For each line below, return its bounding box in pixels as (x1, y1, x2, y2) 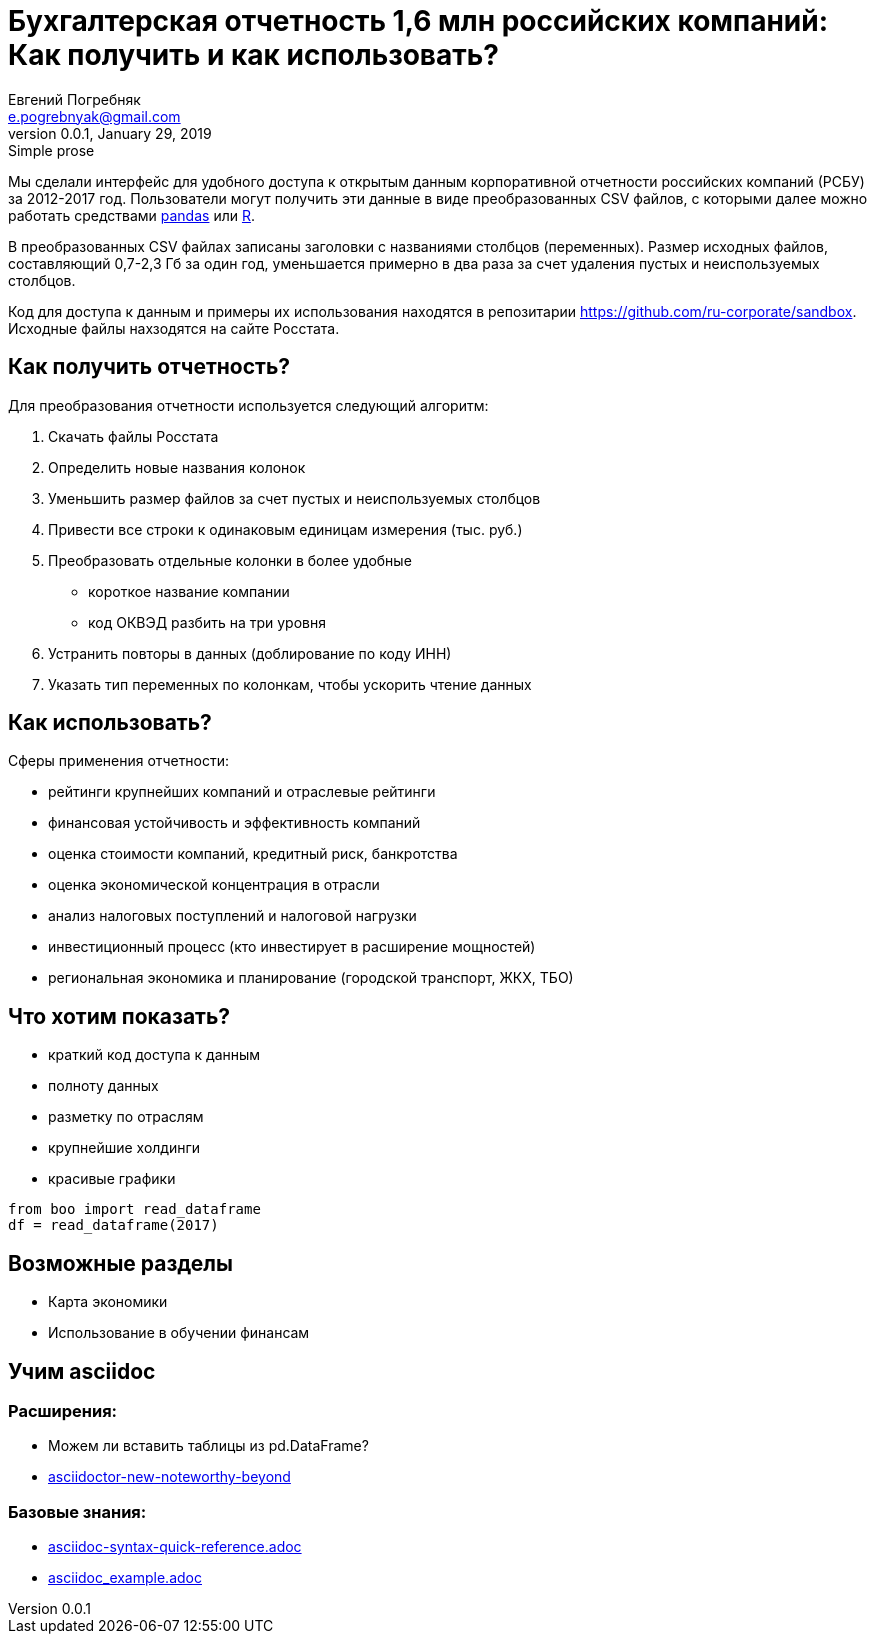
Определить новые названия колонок (48, 458, 306, 476)
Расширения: (8, 1400, 118, 1421)
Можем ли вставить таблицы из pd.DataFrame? (48, 1437, 369, 1455)
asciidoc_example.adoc (48, 1569, 202, 1587)
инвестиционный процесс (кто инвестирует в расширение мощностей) (48, 938, 536, 956)
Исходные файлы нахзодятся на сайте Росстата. (8, 319, 340, 337)
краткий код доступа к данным (48, 1046, 261, 1064)
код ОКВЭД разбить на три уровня (88, 613, 326, 631)
